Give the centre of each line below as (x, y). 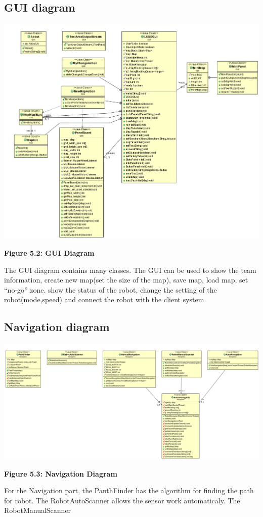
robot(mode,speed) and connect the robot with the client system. (105, 299)
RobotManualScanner (38, 510)
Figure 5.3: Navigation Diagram (61, 473)
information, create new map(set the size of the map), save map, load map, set (126, 280)
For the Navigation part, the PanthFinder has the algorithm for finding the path (129, 490)
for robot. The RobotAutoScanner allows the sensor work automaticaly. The (122, 500)
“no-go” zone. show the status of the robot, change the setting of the (111, 289)
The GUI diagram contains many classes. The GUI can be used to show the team (130, 270)
